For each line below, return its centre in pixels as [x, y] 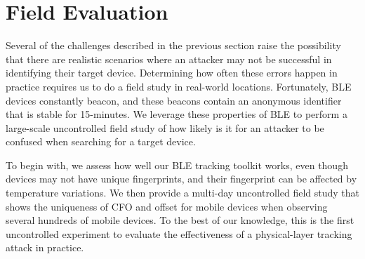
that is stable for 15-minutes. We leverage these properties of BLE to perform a [177, 114]
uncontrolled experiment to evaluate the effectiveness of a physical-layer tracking [179, 233]
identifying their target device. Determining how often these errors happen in [172, 73]
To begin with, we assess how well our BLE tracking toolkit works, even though [177, 165]
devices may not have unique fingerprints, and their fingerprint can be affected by [181, 179]
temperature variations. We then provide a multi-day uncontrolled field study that [183, 193]
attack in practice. [45, 247]
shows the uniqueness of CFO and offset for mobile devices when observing [167, 206]
